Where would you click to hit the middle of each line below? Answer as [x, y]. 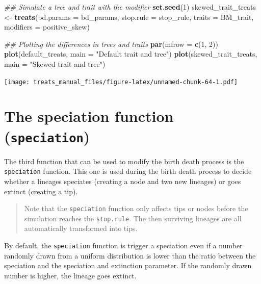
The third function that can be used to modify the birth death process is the [124, 161]
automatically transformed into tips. [81, 228]
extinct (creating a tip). [41, 191]
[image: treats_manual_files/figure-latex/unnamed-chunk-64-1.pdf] [121, 82]
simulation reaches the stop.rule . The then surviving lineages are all [133, 218]
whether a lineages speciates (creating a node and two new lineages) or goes [123, 181]
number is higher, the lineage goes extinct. [70, 275]
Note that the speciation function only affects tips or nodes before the [136, 208]
